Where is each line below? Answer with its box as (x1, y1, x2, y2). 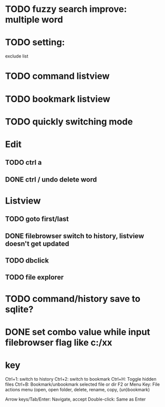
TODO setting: (5, 37, 65, 48)
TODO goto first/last (5, 215, 69, 223)
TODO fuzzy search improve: (5, 3, 127, 15)
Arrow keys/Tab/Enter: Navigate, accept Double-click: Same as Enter (5, 396, 146, 402)
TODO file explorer (5, 273, 64, 281)
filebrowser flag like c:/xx (5, 337, 112, 348)
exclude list (5, 53, 29, 59)
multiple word (5, 14, 63, 25)
